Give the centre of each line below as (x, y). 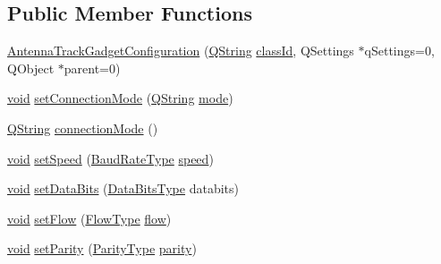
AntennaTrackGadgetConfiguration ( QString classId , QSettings (181, 51)
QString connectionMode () (83, 128)
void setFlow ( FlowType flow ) (89, 218)
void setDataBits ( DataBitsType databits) (123, 188)
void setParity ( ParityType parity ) (102, 248)
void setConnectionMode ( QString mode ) (120, 98)
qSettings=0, (399, 51)
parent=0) (92, 68)
